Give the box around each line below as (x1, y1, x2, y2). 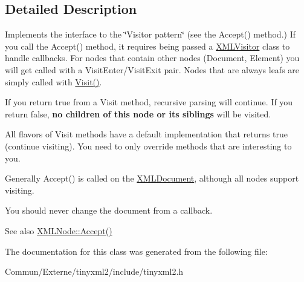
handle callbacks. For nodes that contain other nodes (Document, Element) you (5, 51, 300, 64)
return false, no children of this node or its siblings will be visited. (5, 107, 271, 120)
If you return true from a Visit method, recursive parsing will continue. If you (5, 96, 293, 108)
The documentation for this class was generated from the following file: (5, 244, 268, 257)
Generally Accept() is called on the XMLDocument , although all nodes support (5, 172, 299, 185)
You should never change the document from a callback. (5, 204, 213, 217)
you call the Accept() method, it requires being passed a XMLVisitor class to (5, 39, 290, 52)
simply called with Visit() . (5, 75, 102, 88)
